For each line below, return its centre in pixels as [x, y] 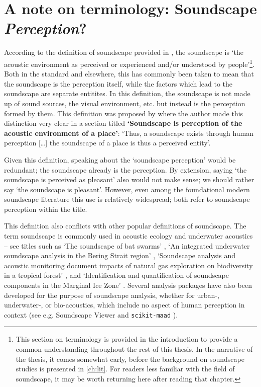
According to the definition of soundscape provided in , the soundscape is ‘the [124, 52]
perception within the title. [46, 209]
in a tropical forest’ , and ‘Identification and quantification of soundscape [116, 275]
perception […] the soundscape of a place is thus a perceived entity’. [107, 143]
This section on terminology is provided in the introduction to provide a [127, 339]
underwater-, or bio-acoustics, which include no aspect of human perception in [124, 305]
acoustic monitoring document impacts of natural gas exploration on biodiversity [128, 265]
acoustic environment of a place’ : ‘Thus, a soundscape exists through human [129, 133]
